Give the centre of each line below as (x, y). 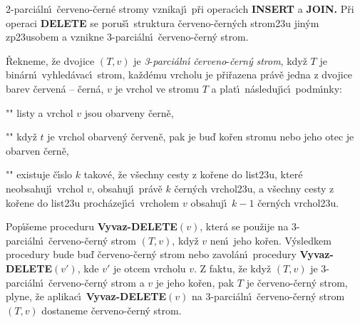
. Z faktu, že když (233, 268)
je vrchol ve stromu (157, 88)
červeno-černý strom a (96, 282)
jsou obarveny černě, (129, 112)
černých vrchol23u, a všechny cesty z (254, 188)
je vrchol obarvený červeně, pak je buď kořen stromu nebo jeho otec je (201, 137)
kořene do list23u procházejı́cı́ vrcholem (93, 202)
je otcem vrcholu (150, 268)
